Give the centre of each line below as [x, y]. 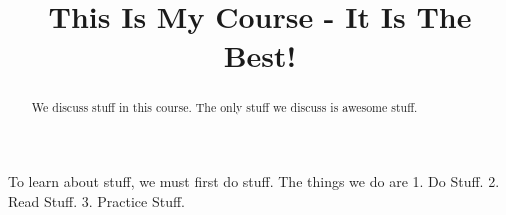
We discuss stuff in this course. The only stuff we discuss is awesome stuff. [224, 107]
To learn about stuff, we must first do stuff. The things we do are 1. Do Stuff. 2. [254, 181]
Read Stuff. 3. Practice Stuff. [96, 200]
